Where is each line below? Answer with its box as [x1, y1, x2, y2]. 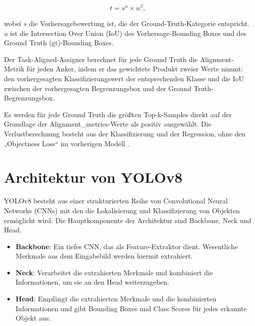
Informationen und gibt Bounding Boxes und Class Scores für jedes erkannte [15, 303, 247, 313]
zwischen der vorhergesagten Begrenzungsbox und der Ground [4, 83, 191, 93]
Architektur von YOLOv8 [4, 167, 183, 187]
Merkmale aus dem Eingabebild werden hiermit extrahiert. [15, 251, 193, 261]
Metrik [4, 64, 25, 74]
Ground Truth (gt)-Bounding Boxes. [4, 37, 114, 48]
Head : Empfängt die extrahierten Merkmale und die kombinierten [15, 293, 217, 304]
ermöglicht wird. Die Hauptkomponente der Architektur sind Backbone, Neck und [4, 215, 252, 225]
